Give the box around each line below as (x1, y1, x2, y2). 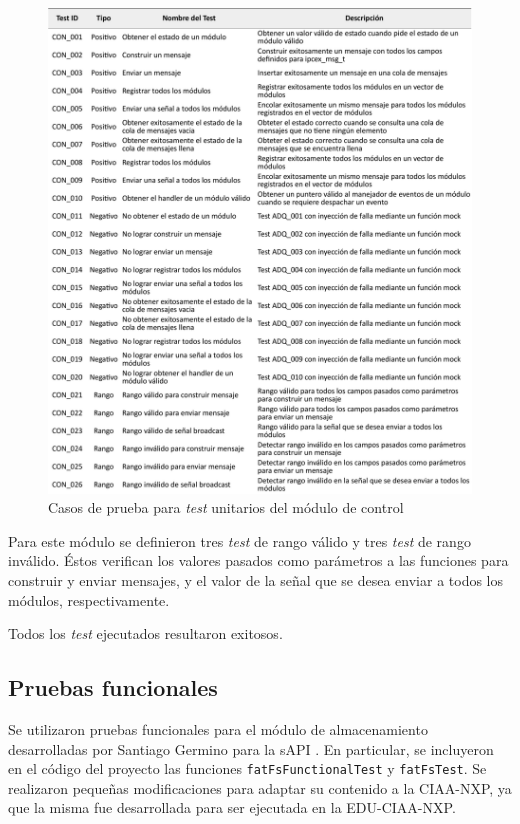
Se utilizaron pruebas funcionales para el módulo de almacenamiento (8, 719, 428, 739)
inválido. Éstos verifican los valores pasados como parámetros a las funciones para (8, 550, 509, 571)
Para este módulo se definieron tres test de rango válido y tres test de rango (8, 530, 471, 551)
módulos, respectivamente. (8, 589, 170, 610)
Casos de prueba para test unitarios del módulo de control (48, 497, 404, 518)
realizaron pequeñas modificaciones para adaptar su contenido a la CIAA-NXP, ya (8, 777, 512, 798)
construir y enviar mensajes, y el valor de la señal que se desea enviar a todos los (8, 570, 504, 591)
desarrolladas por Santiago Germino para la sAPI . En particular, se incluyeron (8, 738, 494, 759)
